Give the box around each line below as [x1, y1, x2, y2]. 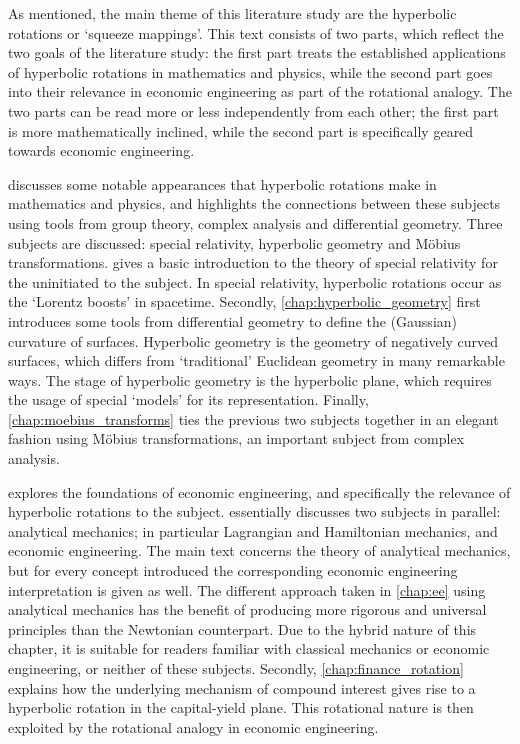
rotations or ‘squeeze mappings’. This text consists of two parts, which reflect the [8, 22, 504, 43]
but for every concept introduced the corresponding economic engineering [8, 560, 458, 581]
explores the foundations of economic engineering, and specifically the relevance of [8, 481, 511, 502]
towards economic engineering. [8, 140, 195, 161]
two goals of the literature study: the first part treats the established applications [8, 42, 506, 63]
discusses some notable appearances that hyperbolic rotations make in [8, 173, 437, 194]
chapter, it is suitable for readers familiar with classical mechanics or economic [8, 638, 490, 659]
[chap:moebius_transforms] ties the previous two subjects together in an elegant [8, 408, 499, 429]
